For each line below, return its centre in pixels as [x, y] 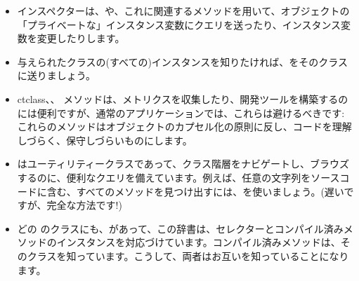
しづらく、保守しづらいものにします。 [105, 140]
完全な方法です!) [84, 205]
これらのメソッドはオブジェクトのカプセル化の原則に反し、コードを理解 [184, 126]
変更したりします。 [81, 38]
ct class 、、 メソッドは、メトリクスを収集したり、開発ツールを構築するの [183, 98]
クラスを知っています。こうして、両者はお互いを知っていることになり [188, 255]
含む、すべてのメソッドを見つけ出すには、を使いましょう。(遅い [195, 191]
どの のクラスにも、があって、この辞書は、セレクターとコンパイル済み [180, 228]
